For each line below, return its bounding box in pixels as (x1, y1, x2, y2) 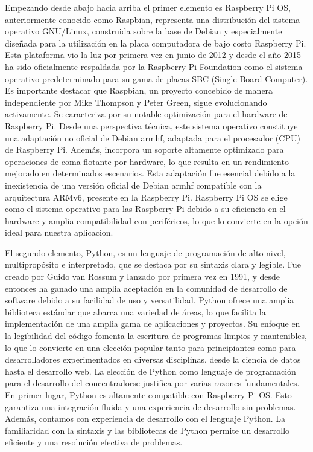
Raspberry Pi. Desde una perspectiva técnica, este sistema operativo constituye (5, 119, 298, 132)
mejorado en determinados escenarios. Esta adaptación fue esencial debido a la (5, 167, 296, 179)
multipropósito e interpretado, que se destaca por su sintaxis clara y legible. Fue (5, 258, 301, 271)
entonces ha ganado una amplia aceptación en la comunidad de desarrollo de (5, 282, 288, 294)
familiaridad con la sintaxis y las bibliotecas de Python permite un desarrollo (5, 424, 290, 436)
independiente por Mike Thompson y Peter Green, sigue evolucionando (5, 95, 267, 108)
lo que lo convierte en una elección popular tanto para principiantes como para (5, 341, 296, 354)
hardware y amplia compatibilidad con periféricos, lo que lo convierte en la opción (5, 214, 308, 227)
